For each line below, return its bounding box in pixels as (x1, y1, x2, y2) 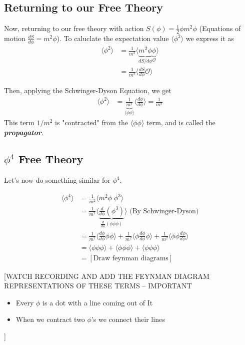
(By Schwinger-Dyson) (129, 207, 199, 215)
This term (4, 117, 34, 127)
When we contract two (15, 314, 85, 324)
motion (4, 33, 25, 44)
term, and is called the (146, 117, 215, 127)
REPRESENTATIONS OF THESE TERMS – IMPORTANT (4, 280, 192, 291)
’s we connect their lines (91, 314, 165, 324)
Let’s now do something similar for (4, 175, 110, 185)
